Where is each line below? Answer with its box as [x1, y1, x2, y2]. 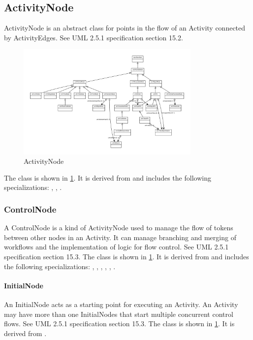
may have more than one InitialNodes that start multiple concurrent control [4, 309, 233, 319]
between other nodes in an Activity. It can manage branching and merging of [4, 232, 236, 242]
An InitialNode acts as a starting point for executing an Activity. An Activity [4, 299, 238, 309]
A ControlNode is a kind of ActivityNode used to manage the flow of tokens [4, 222, 233, 233]
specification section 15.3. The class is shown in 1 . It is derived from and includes [4, 251, 249, 262]
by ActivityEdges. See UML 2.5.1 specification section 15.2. [4, 32, 183, 42]
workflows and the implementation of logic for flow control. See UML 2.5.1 [4, 242, 229, 252]
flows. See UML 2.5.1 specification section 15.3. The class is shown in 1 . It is [4, 318, 235, 329]
